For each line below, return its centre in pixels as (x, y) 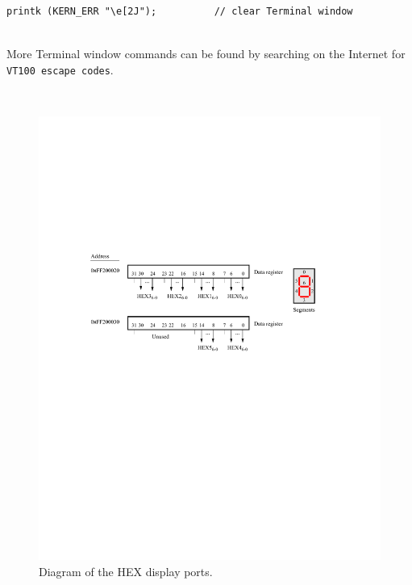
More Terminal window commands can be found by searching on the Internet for (206, 54)
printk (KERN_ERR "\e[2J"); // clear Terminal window (180, 11)
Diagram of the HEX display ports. (126, 571)
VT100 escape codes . (60, 69)
